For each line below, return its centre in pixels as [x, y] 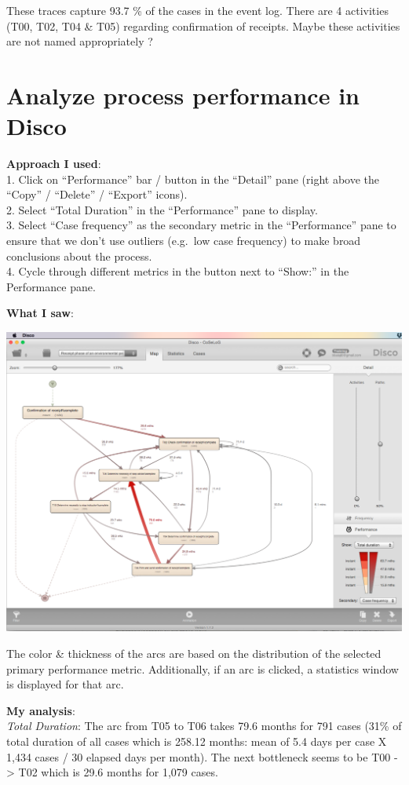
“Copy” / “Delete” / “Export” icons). [97, 194]
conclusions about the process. [79, 256]
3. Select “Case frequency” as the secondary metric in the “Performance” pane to [201, 225]
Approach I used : [54, 164]
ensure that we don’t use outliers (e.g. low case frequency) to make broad [184, 241]
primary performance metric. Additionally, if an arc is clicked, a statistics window [203, 668]
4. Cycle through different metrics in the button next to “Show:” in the [178, 271]
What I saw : [40, 313]
